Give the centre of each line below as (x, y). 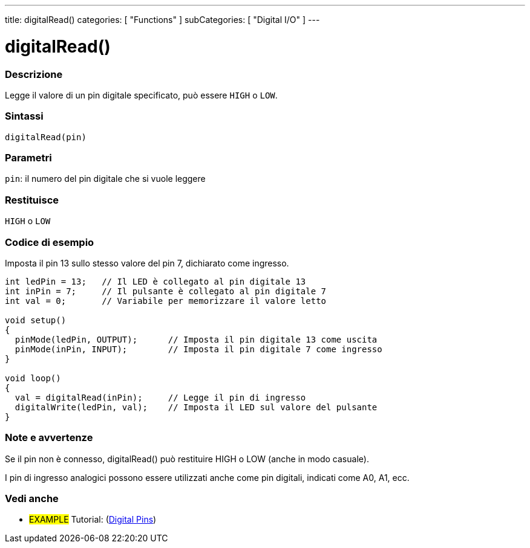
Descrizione (34, 74)
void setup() (36, 320)
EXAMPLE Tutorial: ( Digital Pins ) (93, 520)
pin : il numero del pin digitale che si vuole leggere (105, 179)
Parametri (28, 158)
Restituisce (32, 200)
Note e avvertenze (49, 438)
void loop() (33, 378)
